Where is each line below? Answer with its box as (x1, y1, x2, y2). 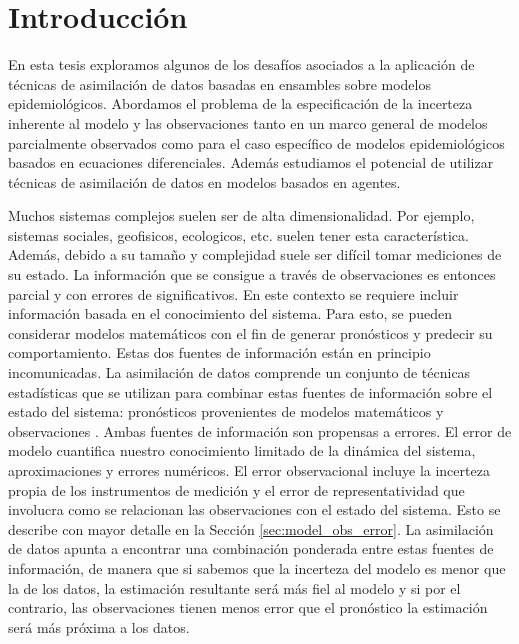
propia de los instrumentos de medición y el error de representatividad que (8, 479, 465, 500)
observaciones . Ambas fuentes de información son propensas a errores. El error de (8, 420, 512, 441)
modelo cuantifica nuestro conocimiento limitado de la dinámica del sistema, (8, 440, 476, 461)
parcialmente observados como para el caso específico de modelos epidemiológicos (8, 132, 505, 153)
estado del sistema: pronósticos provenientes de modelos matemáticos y (8, 401, 444, 422)
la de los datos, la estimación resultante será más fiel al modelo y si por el (8, 577, 461, 598)
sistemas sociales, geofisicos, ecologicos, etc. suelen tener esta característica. (8, 224, 469, 245)
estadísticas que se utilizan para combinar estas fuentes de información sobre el (8, 381, 493, 402)
